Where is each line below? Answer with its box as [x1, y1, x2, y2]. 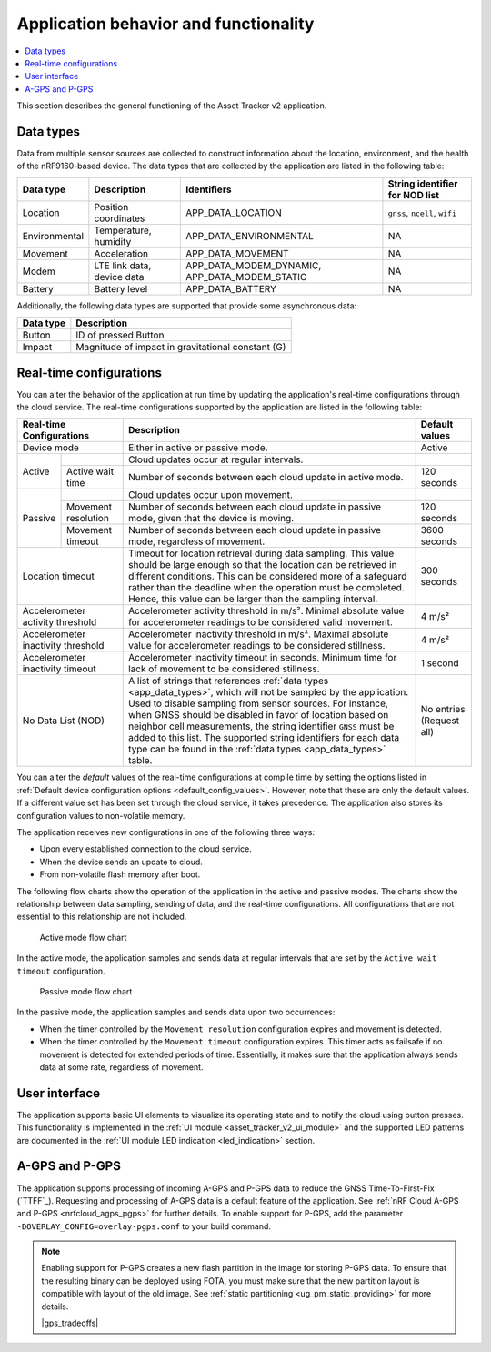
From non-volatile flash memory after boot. [39, 869, 201, 880]
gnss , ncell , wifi [387, 206, 457, 218]
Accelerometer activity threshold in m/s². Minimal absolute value [127, 605, 405, 618]
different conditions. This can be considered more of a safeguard [127, 570, 407, 582]
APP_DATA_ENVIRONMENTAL [185, 229, 314, 242]
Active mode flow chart [39, 932, 127, 943]
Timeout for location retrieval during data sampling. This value [127, 547, 395, 560]
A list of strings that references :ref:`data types [127, 674, 329, 687]
